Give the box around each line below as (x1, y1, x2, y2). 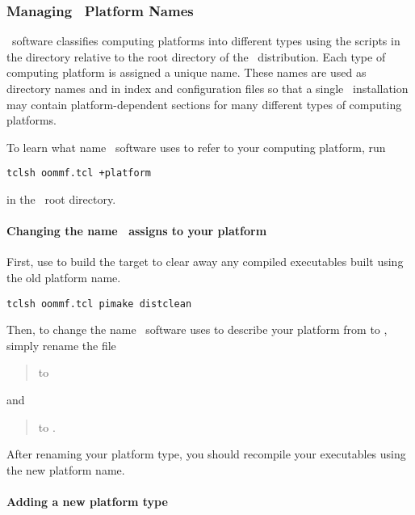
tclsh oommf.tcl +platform (6, 167, 151, 179)
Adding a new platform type (6, 493, 168, 510)
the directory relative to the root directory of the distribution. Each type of (6, 48, 386, 65)
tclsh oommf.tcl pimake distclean (6, 298, 192, 310)
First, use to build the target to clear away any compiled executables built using (6, 253, 404, 270)
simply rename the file (6, 336, 116, 353)
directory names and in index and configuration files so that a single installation (6, 80, 409, 96)
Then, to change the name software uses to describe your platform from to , (6, 321, 388, 338)
